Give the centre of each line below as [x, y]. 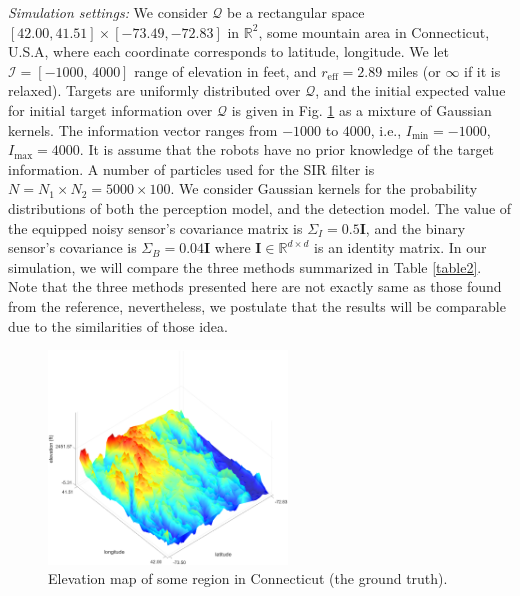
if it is [482, 70]
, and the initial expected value [410, 90]
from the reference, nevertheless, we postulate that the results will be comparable [257, 305]
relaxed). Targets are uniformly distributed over [154, 90]
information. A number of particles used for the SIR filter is [191, 168]
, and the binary [415, 227]
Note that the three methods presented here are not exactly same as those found [255, 286]
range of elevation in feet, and [225, 70]
